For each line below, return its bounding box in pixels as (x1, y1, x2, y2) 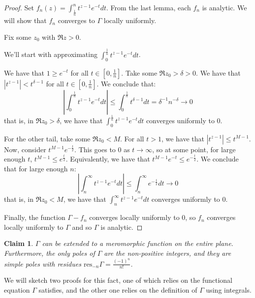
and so (72, 221, 92, 232)
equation (4, 284, 30, 295)
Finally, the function (4, 212, 65, 222)
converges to (58, 15, 95, 26)
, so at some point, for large (152, 144, 236, 154)
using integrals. (206, 284, 252, 295)
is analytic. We (202, 2, 247, 12)
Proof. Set (4, 2, 34, 12)
